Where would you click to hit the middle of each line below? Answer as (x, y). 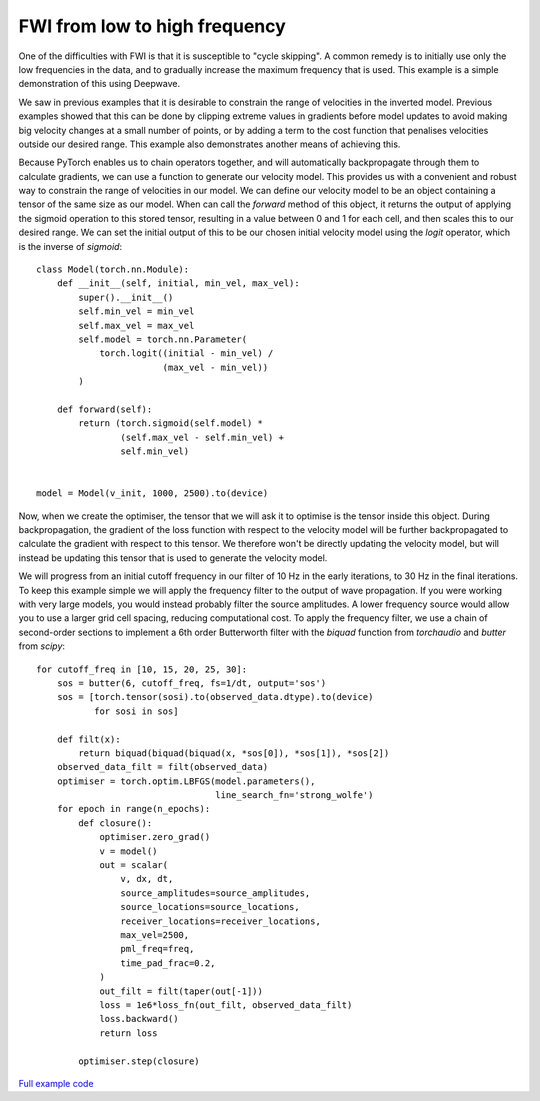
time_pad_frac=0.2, (168, 963)
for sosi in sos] (136, 711)
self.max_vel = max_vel (136, 325)
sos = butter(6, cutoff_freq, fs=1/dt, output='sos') (191, 683)
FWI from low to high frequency (152, 26)
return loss (128, 1033)
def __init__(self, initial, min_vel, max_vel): (178, 283)
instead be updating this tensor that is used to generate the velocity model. (173, 557)
